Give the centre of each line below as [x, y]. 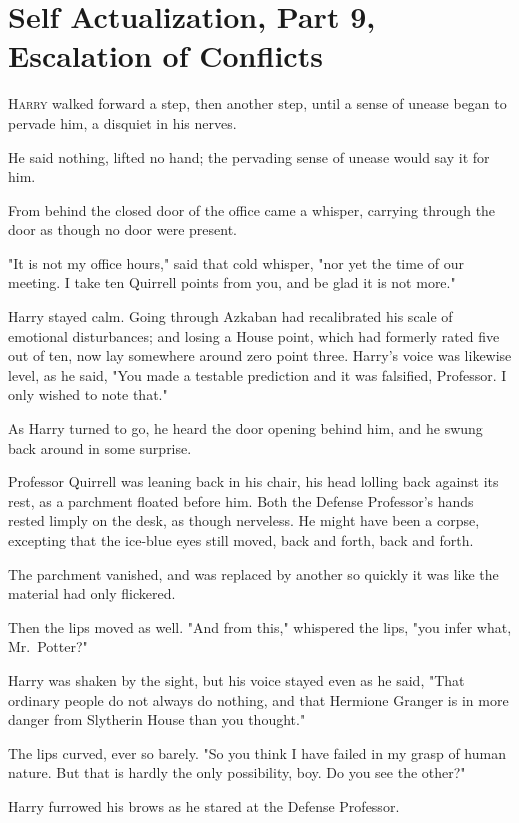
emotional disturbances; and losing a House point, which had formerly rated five [254, 335]
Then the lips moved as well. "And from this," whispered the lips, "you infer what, [260, 626]
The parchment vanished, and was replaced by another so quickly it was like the [253, 573]
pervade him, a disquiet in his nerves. [122, 122]
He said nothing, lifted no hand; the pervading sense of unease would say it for [249, 156]
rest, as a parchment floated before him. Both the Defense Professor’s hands [241, 500]
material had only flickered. [92, 593]
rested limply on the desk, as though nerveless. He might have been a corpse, [244, 520]
